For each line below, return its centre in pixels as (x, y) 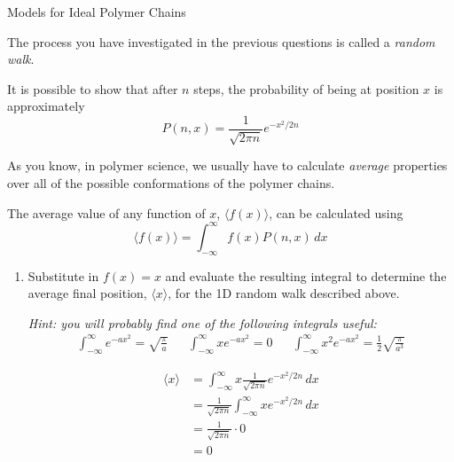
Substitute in (63, 275)
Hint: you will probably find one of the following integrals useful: (202, 322)
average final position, (87, 293)
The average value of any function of (106, 212)
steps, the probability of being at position (306, 88)
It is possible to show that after (93, 88)
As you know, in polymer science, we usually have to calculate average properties (227, 165)
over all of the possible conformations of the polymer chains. (171, 183)
